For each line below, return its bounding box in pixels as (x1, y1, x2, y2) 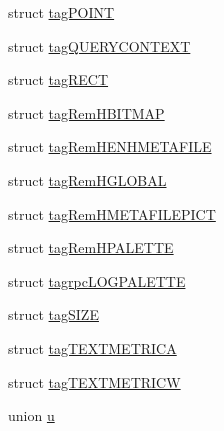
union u (8, 405, 55, 426)
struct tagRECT (8, 69, 109, 90)
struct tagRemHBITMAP (8, 102, 165, 123)
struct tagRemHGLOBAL (8, 169, 167, 190)
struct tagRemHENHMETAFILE (8, 136, 212, 157)
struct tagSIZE (8, 304, 99, 325)
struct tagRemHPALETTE (8, 237, 174, 258)
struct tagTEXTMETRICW (8, 371, 181, 392)
